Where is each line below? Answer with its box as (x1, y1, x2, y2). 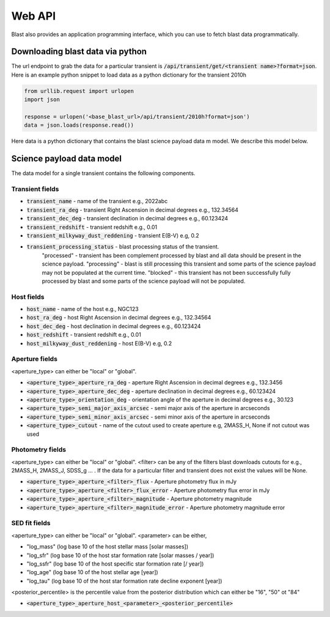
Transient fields (11, 185, 59, 193)
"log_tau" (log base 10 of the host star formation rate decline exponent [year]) (26, 577, 222, 585)
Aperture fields (11, 355, 58, 364)
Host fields (11, 293, 45, 301)
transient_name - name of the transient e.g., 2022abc (26, 198, 168, 205)
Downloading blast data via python (11, 47, 147, 57)
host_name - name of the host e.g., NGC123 (26, 305, 139, 313)
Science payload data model (11, 154, 122, 164)
